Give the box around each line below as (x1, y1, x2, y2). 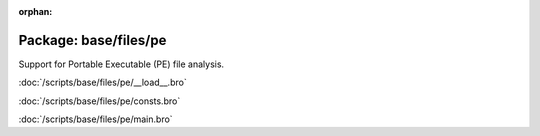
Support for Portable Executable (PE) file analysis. (18, 58, 225, 70)
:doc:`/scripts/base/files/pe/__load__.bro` (18, 76, 187, 89)
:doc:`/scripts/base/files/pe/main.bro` (18, 113, 174, 125)
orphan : (18, 6, 53, 17)
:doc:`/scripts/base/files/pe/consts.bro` (18, 95, 181, 107)
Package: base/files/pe (18, 31, 167, 49)
